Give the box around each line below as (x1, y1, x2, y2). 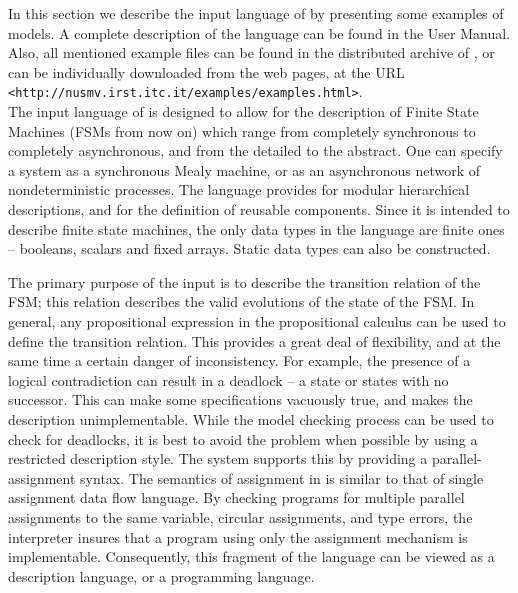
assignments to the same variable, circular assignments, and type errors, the (8, 506, 473, 527)
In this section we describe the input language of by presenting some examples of (8, 3, 504, 23)
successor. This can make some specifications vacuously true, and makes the (8, 389, 473, 410)
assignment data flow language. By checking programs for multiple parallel (8, 487, 465, 508)
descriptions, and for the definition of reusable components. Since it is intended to (8, 199, 510, 219)
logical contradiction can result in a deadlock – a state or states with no (8, 369, 449, 390)
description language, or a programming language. (8, 565, 315, 586)
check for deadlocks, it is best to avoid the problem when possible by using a (8, 428, 478, 449)
